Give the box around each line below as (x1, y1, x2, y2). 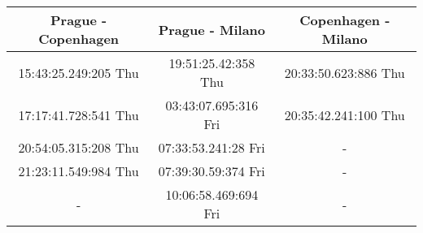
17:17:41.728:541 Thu (18, 105, 139, 124)
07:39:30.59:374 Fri (158, 162, 265, 180)
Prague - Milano (158, 19, 266, 39)
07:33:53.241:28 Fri (158, 138, 265, 157)
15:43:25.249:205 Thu (18, 63, 139, 82)
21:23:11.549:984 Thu (18, 162, 139, 180)
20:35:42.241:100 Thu (284, 105, 405, 124)
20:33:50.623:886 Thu (284, 63, 405, 82)
